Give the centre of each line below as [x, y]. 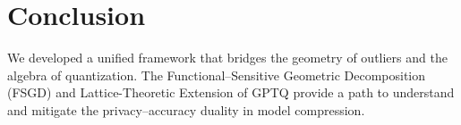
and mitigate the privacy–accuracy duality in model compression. [186, 109]
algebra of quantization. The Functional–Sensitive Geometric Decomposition [217, 75]
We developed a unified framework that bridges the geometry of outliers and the [227, 58]
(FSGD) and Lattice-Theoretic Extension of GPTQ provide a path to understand [231, 92]
